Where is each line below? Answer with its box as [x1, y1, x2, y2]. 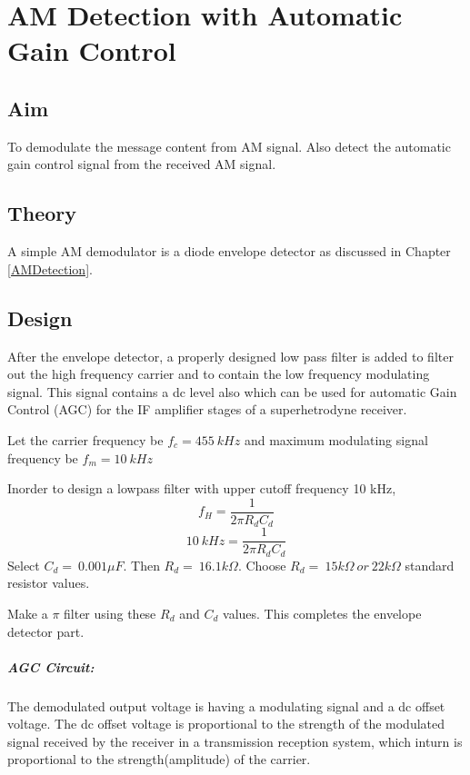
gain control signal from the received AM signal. [7, 154, 276, 174]
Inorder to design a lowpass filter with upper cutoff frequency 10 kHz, [7, 479, 396, 498]
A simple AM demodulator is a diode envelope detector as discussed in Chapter [7, 242, 451, 261]
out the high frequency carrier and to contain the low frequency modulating [7, 364, 430, 383]
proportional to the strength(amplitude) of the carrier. [7, 750, 311, 769]
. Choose [237, 555, 286, 574]
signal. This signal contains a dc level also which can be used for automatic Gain [7, 382, 457, 401]
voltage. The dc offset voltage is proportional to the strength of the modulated [7, 714, 445, 733]
